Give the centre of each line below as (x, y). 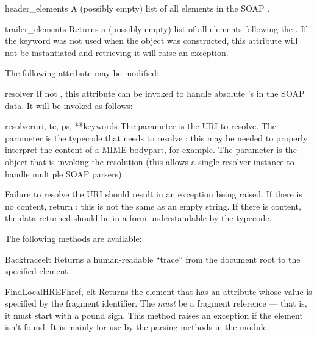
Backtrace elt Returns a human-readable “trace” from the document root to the (153, 259)
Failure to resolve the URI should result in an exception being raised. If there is (154, 194)
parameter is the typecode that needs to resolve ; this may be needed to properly (156, 137)
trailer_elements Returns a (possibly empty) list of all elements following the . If (156, 28)
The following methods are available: (73, 238)
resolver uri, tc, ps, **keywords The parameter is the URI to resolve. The (141, 126)
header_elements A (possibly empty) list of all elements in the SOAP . (137, 8)
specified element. (38, 271)
